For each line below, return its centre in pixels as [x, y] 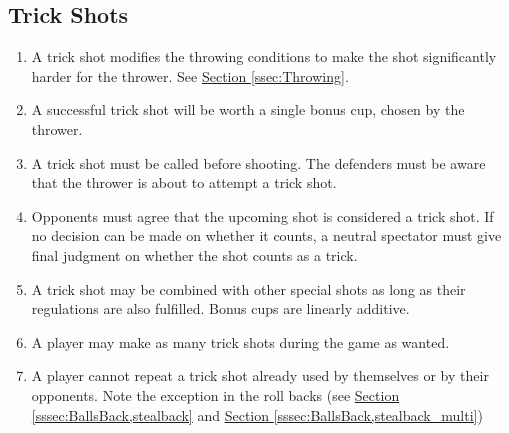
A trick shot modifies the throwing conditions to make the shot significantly [264, 56]
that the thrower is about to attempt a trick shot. [184, 182]
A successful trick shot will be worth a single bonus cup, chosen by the [248, 109]
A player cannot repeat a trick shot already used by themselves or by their [260, 375]
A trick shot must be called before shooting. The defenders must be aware [258, 162]
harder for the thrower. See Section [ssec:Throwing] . [190, 75]
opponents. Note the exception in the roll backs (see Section [215, 394]
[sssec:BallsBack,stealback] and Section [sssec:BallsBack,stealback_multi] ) [257, 414]
